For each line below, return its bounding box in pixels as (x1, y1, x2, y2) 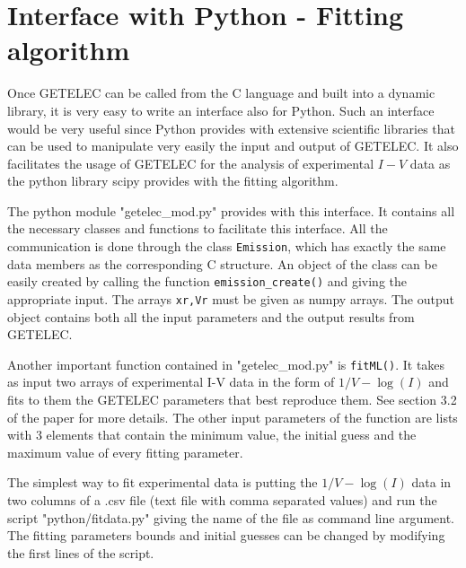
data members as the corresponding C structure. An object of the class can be (7, 254, 437, 273)
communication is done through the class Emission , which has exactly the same (7, 237, 446, 256)
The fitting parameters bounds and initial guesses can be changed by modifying (7, 526, 445, 545)
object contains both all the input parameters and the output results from (7, 307, 415, 326)
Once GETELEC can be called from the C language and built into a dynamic (7, 83, 435, 102)
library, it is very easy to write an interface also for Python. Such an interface (7, 100, 435, 119)
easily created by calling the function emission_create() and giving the (7, 272, 408, 291)
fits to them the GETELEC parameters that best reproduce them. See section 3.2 (7, 390, 457, 409)
